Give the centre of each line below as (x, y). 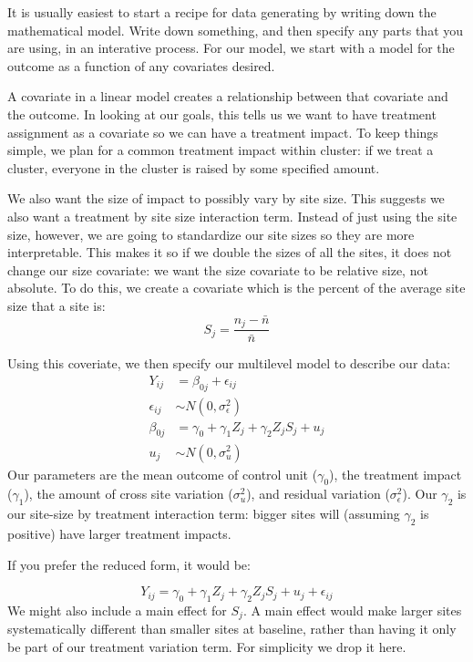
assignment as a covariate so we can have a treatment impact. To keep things (223, 132)
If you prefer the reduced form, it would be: (129, 564)
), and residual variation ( (318, 494)
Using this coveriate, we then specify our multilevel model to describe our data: (229, 363)
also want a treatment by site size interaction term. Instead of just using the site (232, 216)
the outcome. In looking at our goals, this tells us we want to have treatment (222, 114)
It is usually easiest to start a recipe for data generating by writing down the (222, 12)
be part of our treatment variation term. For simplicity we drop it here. (207, 646)
